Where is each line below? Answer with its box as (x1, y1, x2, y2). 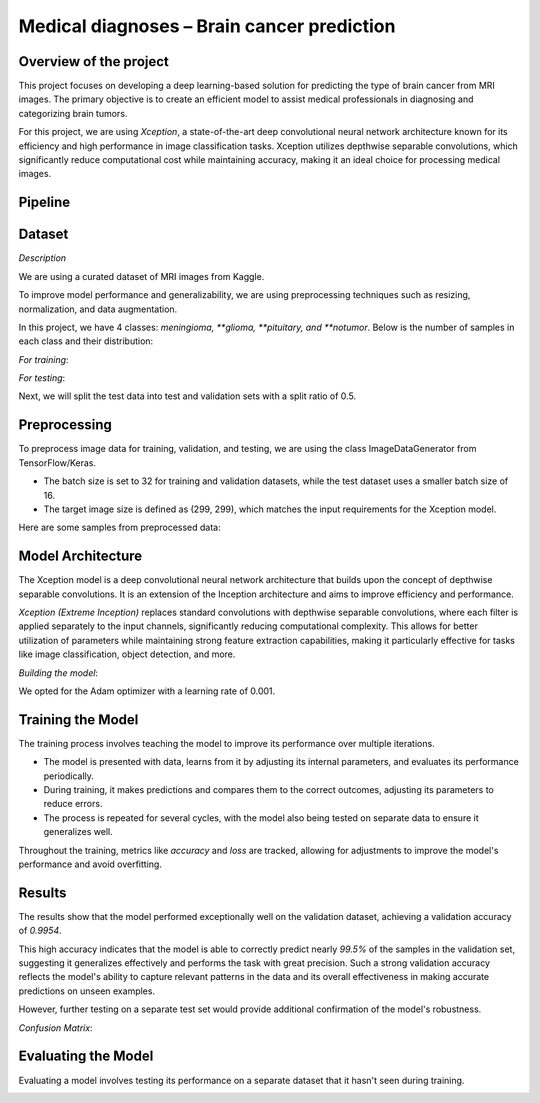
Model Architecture (18, 548, 143, 565)
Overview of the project (18, 53, 170, 70)
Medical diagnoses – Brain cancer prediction (18, 15, 396, 37)
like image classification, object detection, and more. (18, 648, 236, 660)
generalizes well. (43, 826, 114, 838)
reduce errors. (43, 798, 103, 810)
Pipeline (18, 194, 71, 211)
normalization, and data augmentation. (18, 303, 178, 315)
